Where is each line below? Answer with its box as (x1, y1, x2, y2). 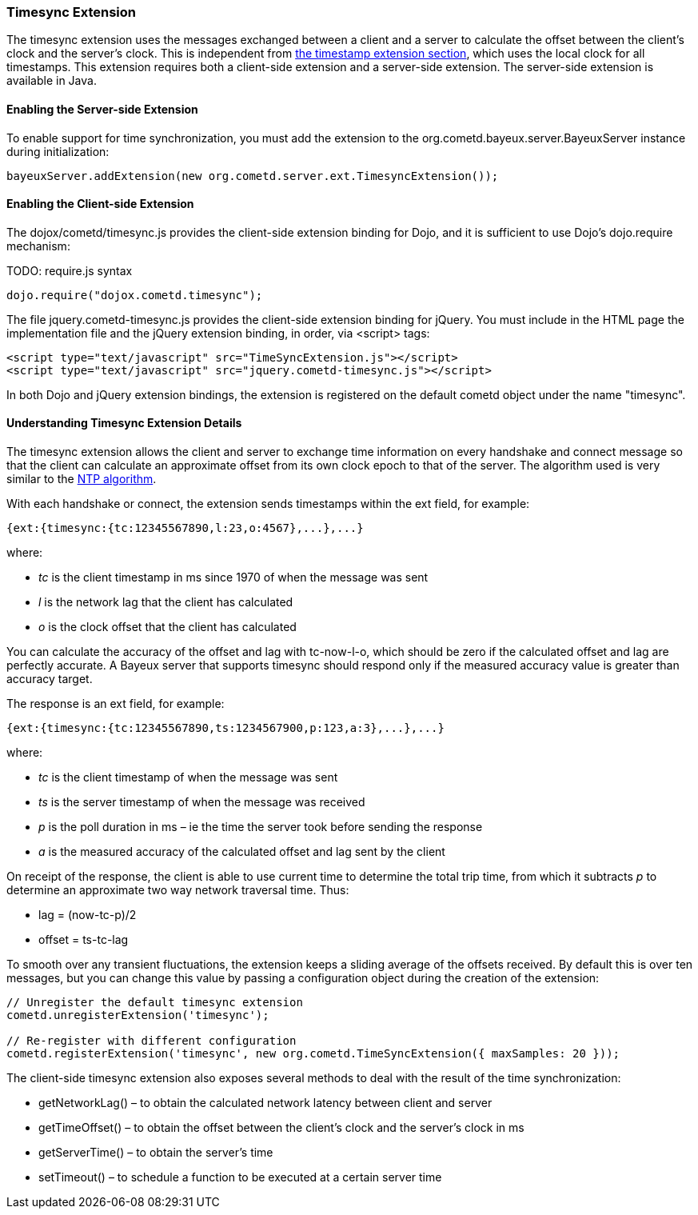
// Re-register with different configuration (6, 1034, 297, 1048)
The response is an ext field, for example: (6, 697, 225, 711)
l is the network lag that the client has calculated (38, 595, 293, 609)
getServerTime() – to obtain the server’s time (38, 1145, 273, 1160)
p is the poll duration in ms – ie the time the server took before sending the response (38, 820, 483, 834)
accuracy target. (6, 672, 93, 686)
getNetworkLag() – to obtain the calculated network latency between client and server (38, 1096, 493, 1110)
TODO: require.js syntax (6, 263, 133, 278)
